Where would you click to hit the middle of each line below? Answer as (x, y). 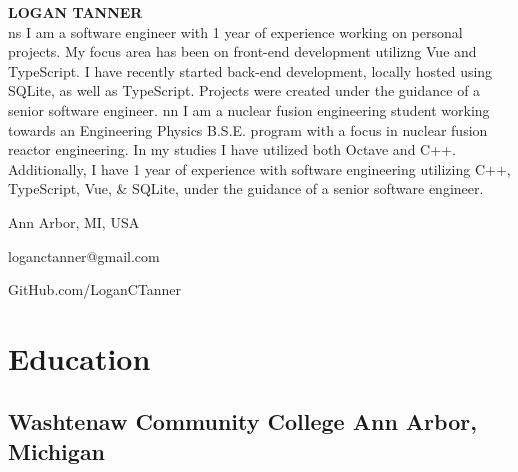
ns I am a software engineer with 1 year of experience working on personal (235, 31)
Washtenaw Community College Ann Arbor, (242, 421)
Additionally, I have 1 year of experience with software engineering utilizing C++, (259, 168)
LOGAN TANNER (75, 12)
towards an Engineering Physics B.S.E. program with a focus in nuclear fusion (248, 129)
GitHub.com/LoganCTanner (95, 289)
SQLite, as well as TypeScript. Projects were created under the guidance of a (244, 90)
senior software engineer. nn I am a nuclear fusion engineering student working (249, 109)
